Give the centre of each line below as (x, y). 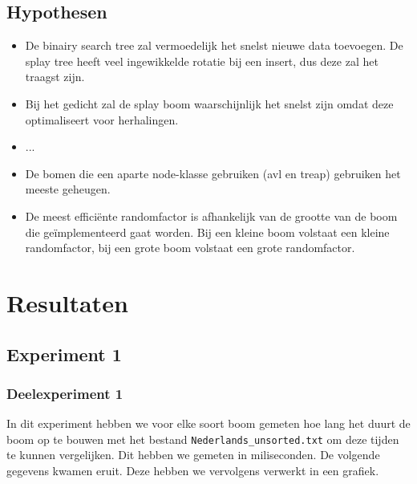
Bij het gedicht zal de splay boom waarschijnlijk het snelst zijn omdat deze (209, 103)
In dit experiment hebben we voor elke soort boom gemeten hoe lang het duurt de (208, 423)
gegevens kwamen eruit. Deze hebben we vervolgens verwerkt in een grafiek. (193, 470)
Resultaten (67, 302)
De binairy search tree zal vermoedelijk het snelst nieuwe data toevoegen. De (214, 45)
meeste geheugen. (68, 189)
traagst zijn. (55, 77)
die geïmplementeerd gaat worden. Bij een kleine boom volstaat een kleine (207, 232)
